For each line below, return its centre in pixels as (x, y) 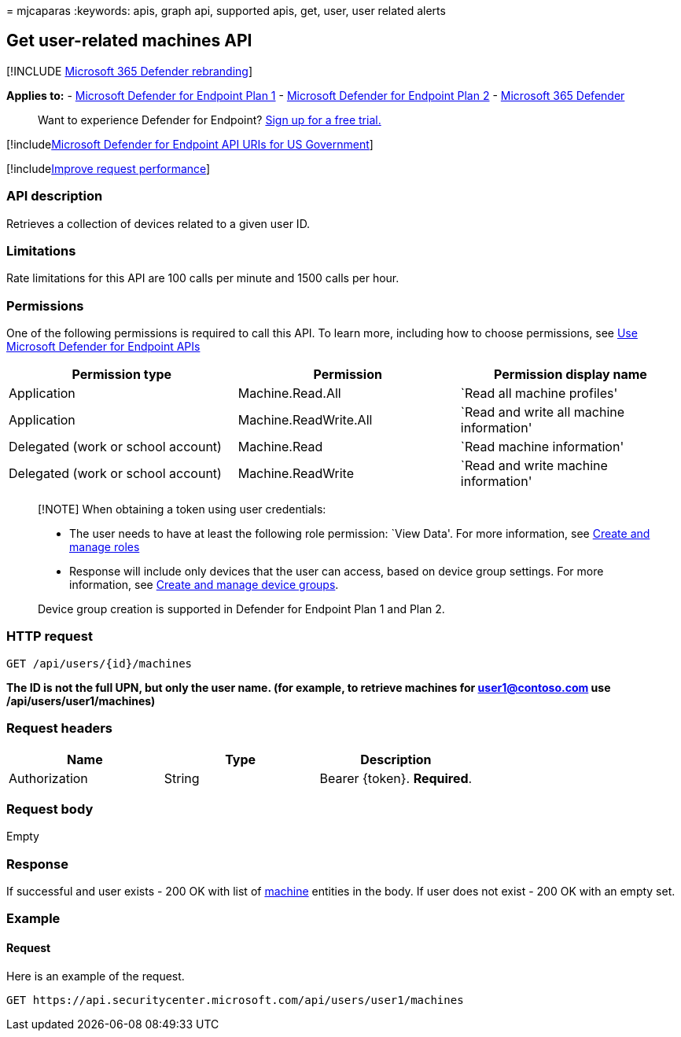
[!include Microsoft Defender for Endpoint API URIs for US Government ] (190, 144)
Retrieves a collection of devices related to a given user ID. (158, 223)
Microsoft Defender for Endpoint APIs (103, 347)
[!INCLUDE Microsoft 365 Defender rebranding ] (130, 71)
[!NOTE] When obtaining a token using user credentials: (182, 509)
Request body (50, 809)
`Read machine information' (542, 447)
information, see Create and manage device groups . (204, 585)
